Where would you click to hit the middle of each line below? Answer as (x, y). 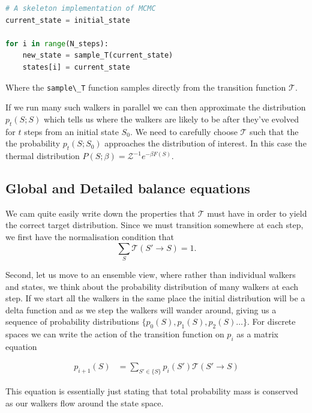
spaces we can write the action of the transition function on (115, 334)
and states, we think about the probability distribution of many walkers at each (152, 286)
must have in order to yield (257, 213)
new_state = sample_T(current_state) (98, 56)
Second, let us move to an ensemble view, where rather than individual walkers (151, 274)
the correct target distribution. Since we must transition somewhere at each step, (154, 225)
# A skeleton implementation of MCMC (81, 8)
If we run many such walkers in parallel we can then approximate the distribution (156, 107)
